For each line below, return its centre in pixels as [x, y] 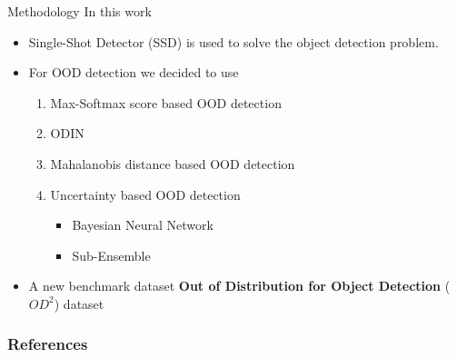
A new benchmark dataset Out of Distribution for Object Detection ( [239, 286]
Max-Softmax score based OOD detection [166, 102]
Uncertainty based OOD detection [145, 194]
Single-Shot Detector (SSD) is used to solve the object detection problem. [233, 41]
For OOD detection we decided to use [134, 72]
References [48, 344]
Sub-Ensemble [111, 255]
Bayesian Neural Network [143, 225]
